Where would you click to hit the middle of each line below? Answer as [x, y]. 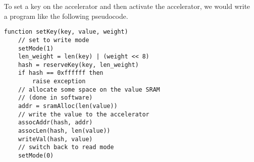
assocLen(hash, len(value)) [64, 131]
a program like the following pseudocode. [66, 16]
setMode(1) [36, 48]
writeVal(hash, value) [55, 139]
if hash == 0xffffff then [61, 73]
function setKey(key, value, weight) [66, 32]
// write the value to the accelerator [84, 114]
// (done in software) [55, 98]
